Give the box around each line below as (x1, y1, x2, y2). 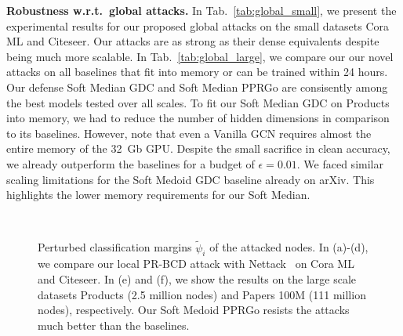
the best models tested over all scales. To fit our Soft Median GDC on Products (6, 94, 390, 110)
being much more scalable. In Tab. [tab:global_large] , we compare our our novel (6, 48, 394, 64)
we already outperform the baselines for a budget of (6, 155, 255, 172)
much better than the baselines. (38, 316, 190, 333)
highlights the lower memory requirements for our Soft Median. (6, 186, 310, 203)
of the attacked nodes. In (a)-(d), (209, 239, 369, 255)
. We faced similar (296, 155, 383, 172)
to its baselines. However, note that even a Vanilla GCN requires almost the (6, 125, 372, 141)
